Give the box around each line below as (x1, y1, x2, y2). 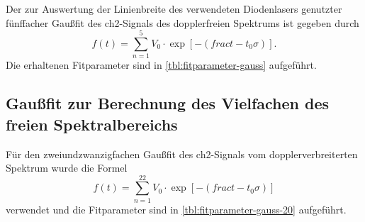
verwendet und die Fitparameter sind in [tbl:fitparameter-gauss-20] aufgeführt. (6, 201, 347, 216)
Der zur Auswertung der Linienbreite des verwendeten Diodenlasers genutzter (6, 1, 342, 16)
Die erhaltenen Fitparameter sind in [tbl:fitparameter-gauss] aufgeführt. (6, 57, 317, 72)
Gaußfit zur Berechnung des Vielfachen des (6, 92, 330, 114)
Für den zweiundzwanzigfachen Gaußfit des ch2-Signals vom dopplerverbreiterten (6, 146, 358, 161)
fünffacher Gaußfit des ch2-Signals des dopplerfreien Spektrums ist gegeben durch (6, 15, 359, 30)
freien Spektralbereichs (6, 113, 178, 135)
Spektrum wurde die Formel (6, 160, 128, 175)
